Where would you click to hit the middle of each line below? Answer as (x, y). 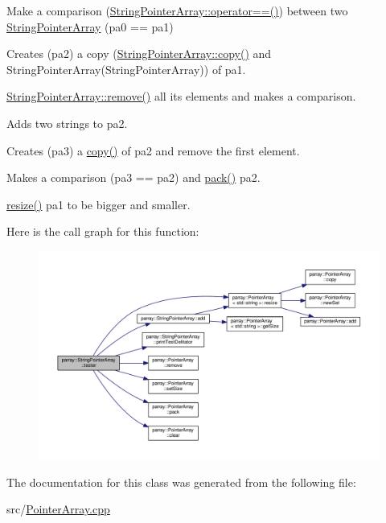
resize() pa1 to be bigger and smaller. (99, 204)
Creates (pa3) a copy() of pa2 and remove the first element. (153, 150)
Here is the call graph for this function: (103, 231)
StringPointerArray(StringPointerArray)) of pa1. (126, 69)
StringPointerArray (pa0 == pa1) (90, 26)
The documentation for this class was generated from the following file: (181, 482)
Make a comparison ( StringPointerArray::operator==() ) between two (177, 10)
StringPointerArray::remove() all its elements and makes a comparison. (181, 96)
